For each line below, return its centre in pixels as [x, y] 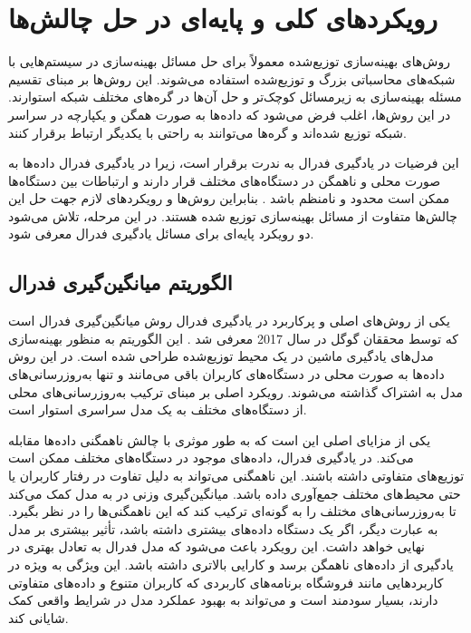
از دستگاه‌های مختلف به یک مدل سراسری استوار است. [158, 409]
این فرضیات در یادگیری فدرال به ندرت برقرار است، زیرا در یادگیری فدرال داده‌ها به [234, 163]
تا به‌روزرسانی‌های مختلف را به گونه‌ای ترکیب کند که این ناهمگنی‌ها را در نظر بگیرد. [232, 511]
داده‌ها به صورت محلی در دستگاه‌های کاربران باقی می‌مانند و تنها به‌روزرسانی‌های [226, 374]
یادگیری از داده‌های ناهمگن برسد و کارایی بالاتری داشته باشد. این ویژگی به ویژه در [231, 564]
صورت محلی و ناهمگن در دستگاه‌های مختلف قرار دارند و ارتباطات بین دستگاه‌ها [225, 180]
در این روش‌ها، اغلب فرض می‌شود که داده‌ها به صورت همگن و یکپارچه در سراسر [230, 114]
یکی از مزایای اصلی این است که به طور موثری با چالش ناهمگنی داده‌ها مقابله [220, 439]
